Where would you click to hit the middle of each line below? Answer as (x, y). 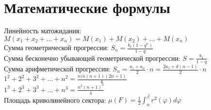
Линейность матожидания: (43, 31)
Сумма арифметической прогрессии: (57, 69)
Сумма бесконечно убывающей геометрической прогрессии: (92, 58)
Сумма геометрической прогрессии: (56, 48)
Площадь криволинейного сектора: (55, 100)
